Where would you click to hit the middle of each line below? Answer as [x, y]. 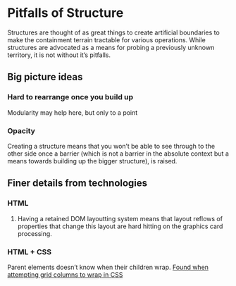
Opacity [21, 130]
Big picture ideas [45, 77]
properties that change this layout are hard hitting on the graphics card [120, 226]
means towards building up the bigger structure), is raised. [92, 161]
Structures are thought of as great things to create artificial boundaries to [113, 32]
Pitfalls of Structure [66, 13]
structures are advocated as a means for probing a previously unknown [111, 47]
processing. [35, 233]
